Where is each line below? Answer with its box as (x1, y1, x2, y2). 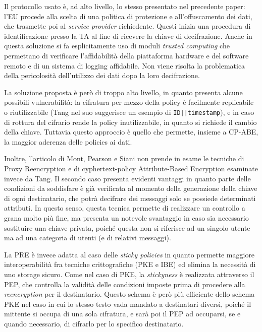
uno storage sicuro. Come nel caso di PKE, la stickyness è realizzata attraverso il (4, 269, 254, 279)
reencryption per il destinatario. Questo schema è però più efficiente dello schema (4, 289, 255, 299)
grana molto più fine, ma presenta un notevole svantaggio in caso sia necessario (4, 212, 249, 223)
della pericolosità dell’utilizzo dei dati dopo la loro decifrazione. (4, 70, 200, 81)
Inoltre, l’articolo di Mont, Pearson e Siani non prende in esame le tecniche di (4, 153, 244, 164)
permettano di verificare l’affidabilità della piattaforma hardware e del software (4, 50, 249, 60)
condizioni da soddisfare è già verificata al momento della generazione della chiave (4, 183, 257, 193)
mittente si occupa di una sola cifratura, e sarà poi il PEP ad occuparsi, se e (4, 308, 241, 319)
